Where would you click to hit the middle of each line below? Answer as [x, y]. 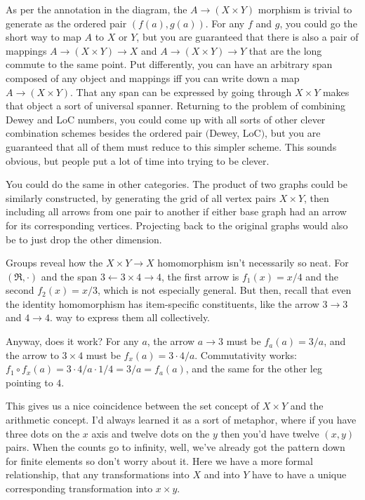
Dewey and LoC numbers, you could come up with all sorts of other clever [166, 119]
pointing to [29, 382]
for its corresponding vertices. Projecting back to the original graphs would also [177, 225]
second [20, 290]
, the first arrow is [200, 276]
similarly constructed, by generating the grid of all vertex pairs [141, 197]
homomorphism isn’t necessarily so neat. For [253, 263]
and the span [69, 276]
